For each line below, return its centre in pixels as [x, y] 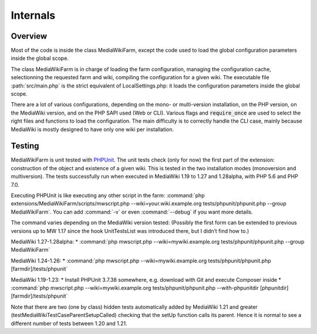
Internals [33, 15]
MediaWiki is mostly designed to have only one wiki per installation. [92, 129]
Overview [29, 36]
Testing [25, 146]
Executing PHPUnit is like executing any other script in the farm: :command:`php [108, 195]
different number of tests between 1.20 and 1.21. [69, 323]
